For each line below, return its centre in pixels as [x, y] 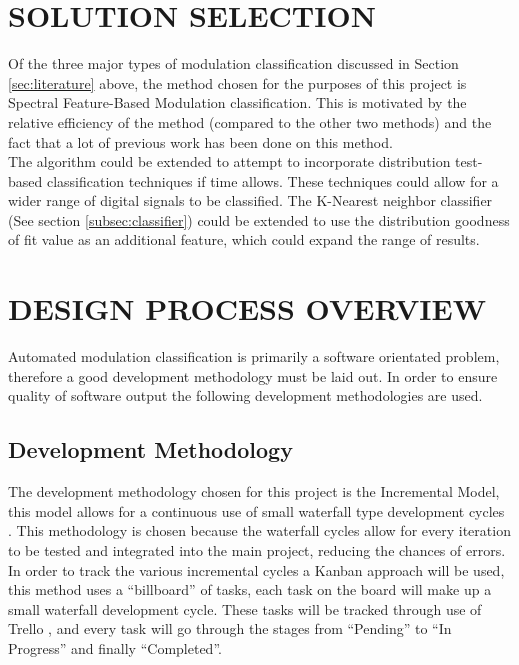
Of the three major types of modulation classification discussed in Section [233, 63]
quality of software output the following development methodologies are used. [245, 395]
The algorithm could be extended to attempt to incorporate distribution [229, 161]
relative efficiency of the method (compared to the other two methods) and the [250, 121]
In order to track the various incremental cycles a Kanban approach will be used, [256, 569]
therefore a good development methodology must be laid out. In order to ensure [253, 375]
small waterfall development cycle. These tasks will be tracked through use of [245, 608]
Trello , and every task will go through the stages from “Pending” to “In [230, 628]
